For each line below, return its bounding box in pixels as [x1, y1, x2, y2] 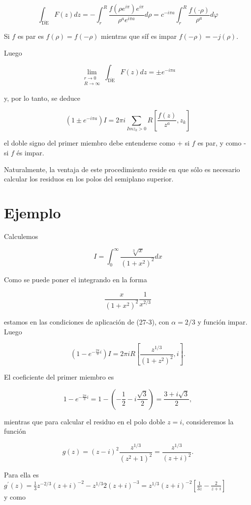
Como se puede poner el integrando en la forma [4, 274, 147, 284]
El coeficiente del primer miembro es [4, 372, 114, 382]
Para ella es [4, 470, 39, 480]
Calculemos [4, 231, 38, 241]
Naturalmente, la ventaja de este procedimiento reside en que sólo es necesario [4, 164, 240, 174]
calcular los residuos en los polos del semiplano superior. [4, 174, 174, 184]
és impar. [16, 148, 44, 157]
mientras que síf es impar [101, 31, 177, 41]
